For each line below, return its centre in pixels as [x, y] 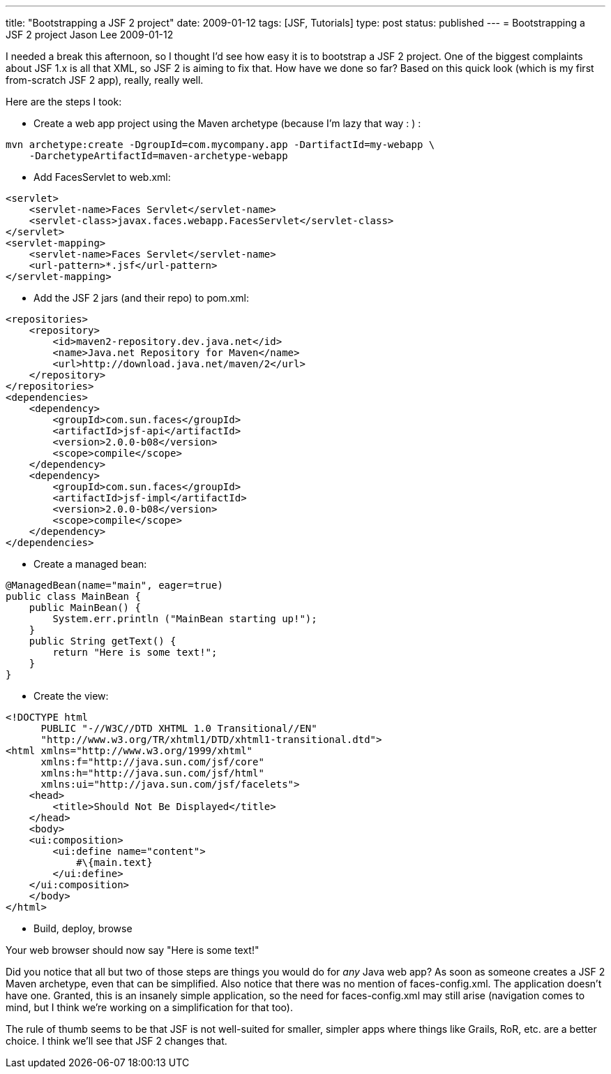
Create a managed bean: [90, 564]
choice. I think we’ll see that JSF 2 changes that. [116, 1041]
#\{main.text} [114, 862]
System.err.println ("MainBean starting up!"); [185, 619]
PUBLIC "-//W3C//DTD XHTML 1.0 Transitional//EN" [179, 728]
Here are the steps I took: [64, 102]
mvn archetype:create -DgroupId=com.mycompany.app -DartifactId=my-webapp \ [220, 145]
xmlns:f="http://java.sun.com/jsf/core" [152, 762]
